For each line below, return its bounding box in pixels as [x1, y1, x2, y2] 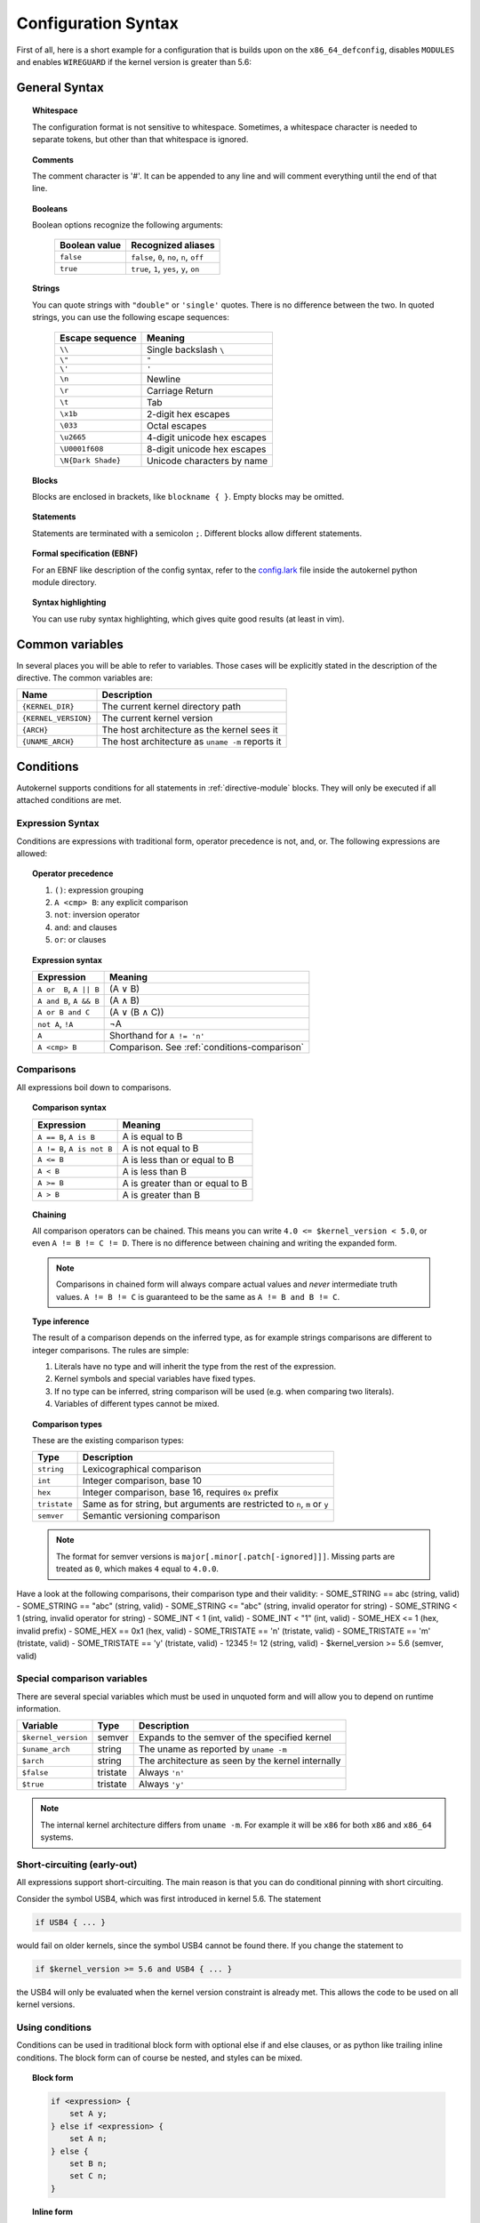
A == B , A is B [36, 1130, 95, 1143]
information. [16, 1704, 61, 1714]
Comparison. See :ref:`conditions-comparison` [109, 1041, 304, 1054]
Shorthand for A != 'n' [109, 1030, 205, 1042]
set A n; [69, 2134, 108, 2144]
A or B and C [36, 1007, 91, 1017]
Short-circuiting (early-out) [16, 1858, 138, 1871]
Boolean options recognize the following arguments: [32, 220, 224, 230]
